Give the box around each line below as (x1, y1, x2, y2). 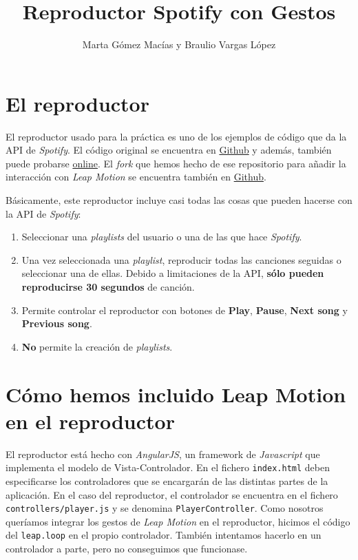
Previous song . (21, 316, 92, 331)
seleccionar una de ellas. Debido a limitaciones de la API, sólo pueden (21, 266, 324, 280)
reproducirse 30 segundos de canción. (21, 280, 195, 293)
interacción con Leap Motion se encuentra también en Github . (6, 169, 266, 184)
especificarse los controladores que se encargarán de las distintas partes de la (6, 473, 328, 488)
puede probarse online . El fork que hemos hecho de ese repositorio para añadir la (6, 156, 346, 170)
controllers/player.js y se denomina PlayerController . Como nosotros (6, 501, 324, 515)
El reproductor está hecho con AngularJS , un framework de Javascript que (6, 446, 320, 461)
